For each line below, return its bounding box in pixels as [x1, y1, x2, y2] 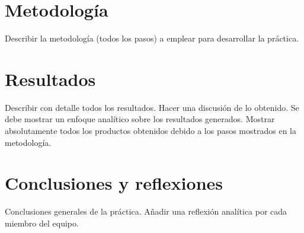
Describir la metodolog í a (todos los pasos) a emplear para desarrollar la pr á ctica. [5, 32, 299, 44]
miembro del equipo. [5, 216, 79, 229]
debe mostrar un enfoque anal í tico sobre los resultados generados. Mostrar [5, 113, 275, 125]
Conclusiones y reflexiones [5, 171, 223, 195]
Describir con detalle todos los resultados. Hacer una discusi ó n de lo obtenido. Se [5, 101, 299, 113]
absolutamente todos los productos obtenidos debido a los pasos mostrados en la [5, 125, 296, 137]
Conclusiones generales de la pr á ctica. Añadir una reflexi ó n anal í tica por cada [5, 205, 287, 218]
